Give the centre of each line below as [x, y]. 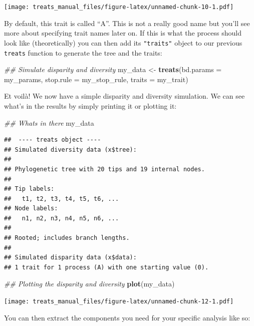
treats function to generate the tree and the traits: [83, 52]
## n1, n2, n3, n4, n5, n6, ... [62, 218]
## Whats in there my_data [49, 122]
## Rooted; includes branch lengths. [67, 238]
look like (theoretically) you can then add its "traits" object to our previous [123, 42]
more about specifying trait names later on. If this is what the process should [123, 33]
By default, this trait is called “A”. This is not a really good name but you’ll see [127, 23]
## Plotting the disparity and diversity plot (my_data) [89, 284]
